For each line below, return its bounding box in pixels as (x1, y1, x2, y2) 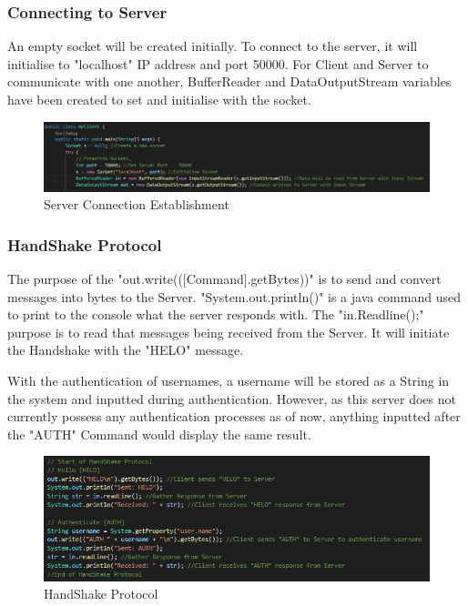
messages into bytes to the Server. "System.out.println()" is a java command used (7, 287, 461, 306)
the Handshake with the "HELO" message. (7, 340, 244, 359)
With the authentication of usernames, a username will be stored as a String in (7, 370, 450, 389)
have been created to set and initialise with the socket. (7, 90, 311, 108)
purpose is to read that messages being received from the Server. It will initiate (7, 322, 450, 341)
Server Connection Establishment (44, 195, 229, 214)
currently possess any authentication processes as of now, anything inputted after (7, 407, 461, 426)
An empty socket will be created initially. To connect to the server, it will (7, 36, 418, 56)
